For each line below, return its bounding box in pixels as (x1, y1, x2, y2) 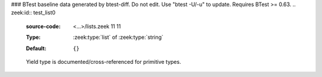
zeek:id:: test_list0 (11, 9, 56, 16)
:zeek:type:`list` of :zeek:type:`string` (73, 33, 164, 41)
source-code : (26, 23, 61, 30)
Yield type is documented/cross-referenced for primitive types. (26, 58, 181, 65)
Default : (26, 45, 47, 52)
